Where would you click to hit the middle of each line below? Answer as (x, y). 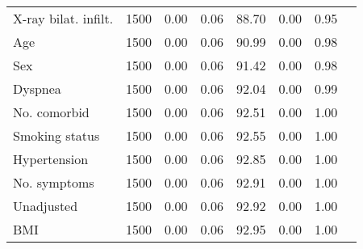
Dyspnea (37, 89)
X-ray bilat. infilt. (63, 18)
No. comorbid (51, 112)
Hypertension (51, 159)
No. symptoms (54, 182)
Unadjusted (46, 206)
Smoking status (56, 135)
